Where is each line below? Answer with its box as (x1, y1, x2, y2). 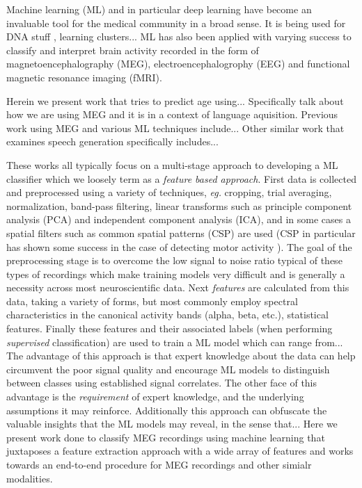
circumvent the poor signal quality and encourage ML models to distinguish (6, 361, 330, 376)
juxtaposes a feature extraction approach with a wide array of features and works (6, 444, 354, 458)
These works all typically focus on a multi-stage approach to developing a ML (6, 157, 338, 172)
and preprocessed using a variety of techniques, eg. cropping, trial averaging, (6, 185, 332, 200)
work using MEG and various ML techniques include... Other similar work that (6, 120, 345, 135)
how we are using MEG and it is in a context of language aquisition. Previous (6, 107, 338, 122)
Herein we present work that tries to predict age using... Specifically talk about (6, 93, 344, 108)
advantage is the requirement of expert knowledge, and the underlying (6, 389, 304, 404)
